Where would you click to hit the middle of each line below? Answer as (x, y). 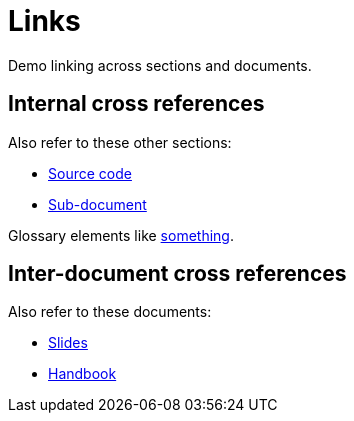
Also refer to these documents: (110, 312)
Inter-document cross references (177, 274)
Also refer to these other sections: (120, 142)
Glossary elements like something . (121, 235)
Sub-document (97, 204)
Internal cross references (136, 104)
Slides (68, 343)
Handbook (82, 374)
